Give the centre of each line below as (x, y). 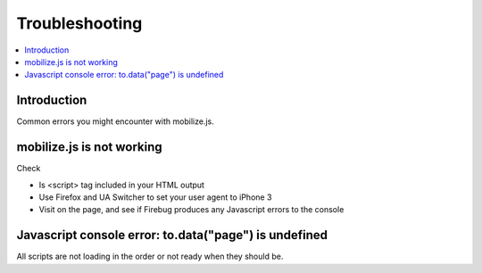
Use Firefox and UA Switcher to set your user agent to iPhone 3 (155, 197)
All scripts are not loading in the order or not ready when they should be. (150, 256)
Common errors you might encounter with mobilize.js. (115, 121)
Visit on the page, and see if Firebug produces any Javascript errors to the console (191, 210)
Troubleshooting (79, 23)
